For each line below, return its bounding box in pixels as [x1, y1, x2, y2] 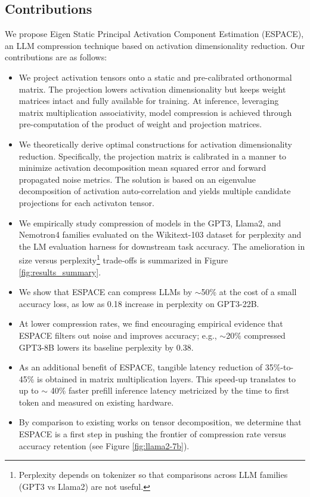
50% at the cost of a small [201, 286, 297, 298]
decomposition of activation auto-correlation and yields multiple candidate [18, 185, 291, 197]
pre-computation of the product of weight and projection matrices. [18, 118, 262, 130]
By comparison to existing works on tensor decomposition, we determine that [18, 416, 302, 428]
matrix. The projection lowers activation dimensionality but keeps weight [18, 82, 286, 95]
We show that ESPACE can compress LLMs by [18, 286, 193, 298]
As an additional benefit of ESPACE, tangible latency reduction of [18, 361, 263, 373]
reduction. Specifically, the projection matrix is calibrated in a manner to [18, 149, 287, 162]
